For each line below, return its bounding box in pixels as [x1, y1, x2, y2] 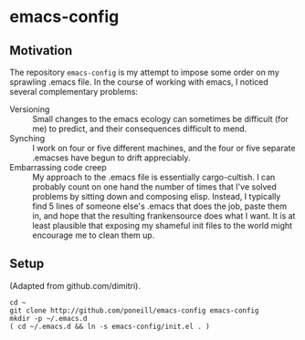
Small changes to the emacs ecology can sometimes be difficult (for [32, 114, 289, 124]
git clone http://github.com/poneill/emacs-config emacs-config [9, 305, 259, 315]
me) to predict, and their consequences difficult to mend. [32, 123, 247, 134]
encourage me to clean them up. [32, 230, 155, 241]
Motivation [9, 43, 73, 58]
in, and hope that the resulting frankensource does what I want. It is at [32, 211, 296, 221]
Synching [9, 133, 46, 143]
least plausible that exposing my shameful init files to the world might [32, 221, 293, 231]
